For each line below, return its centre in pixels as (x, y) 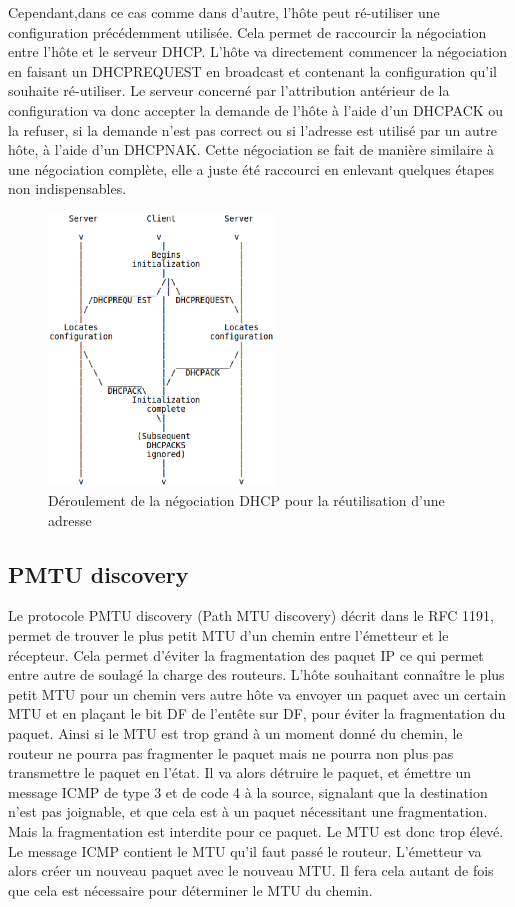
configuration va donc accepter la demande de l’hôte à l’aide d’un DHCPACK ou (256, 109)
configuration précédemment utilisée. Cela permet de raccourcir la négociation (247, 31)
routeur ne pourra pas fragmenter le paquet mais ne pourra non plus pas (231, 752)
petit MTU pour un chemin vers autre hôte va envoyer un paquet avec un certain (257, 693)
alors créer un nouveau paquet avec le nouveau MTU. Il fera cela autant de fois (251, 870)
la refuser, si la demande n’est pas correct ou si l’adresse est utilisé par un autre (252, 129)
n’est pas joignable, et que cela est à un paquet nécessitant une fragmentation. (248, 811)
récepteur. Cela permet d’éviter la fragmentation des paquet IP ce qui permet (246, 654)
